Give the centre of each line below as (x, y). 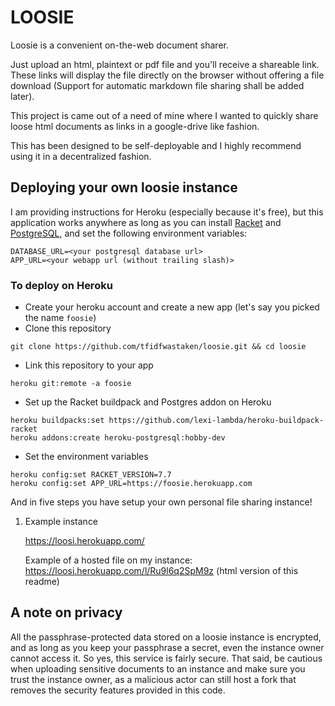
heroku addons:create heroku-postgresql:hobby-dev (118, 438)
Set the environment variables (86, 457)
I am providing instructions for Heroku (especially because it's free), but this (167, 212)
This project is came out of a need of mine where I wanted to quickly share (164, 115)
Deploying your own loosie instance (124, 187)
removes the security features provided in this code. (118, 690)
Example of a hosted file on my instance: (108, 560)
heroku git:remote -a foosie (71, 384)
